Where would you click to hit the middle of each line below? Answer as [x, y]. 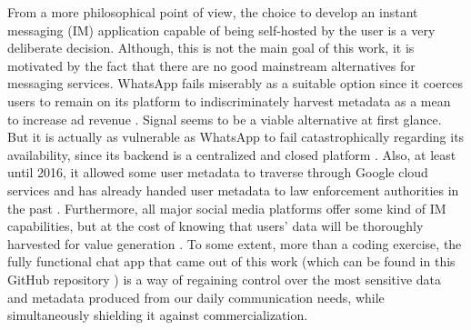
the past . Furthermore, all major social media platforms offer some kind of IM [227, 208]
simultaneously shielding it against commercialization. [158, 315]
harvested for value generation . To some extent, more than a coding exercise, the [235, 243]
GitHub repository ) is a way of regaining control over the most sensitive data [225, 279]
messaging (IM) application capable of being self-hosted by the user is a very [221, 30]
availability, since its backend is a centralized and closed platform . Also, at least [232, 154]
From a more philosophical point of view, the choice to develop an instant [213, 12]
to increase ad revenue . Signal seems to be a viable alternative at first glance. [225, 119]
